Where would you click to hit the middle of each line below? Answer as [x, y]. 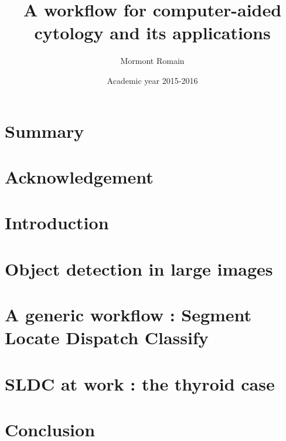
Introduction [57, 223]
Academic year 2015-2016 [152, 80]
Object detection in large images [139, 268]
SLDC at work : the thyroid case [140, 383]
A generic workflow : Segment [128, 314]
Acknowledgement [79, 176]
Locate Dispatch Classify [107, 337]
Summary [45, 130]
